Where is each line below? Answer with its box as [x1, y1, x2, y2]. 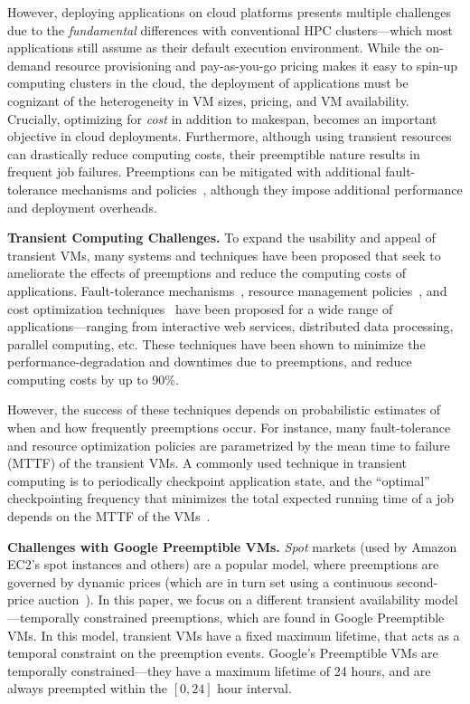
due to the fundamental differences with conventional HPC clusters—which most [7, 20, 453, 39]
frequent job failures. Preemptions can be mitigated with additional [7, 162, 381, 181]
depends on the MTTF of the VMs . [7, 507, 211, 526]
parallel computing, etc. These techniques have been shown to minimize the [7, 334, 426, 353]
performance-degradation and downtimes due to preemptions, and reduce [7, 352, 412, 371]
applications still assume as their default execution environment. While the [7, 38, 422, 57]
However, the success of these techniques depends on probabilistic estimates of [7, 400, 441, 419]
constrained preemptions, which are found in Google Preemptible [83, 608, 445, 626]
